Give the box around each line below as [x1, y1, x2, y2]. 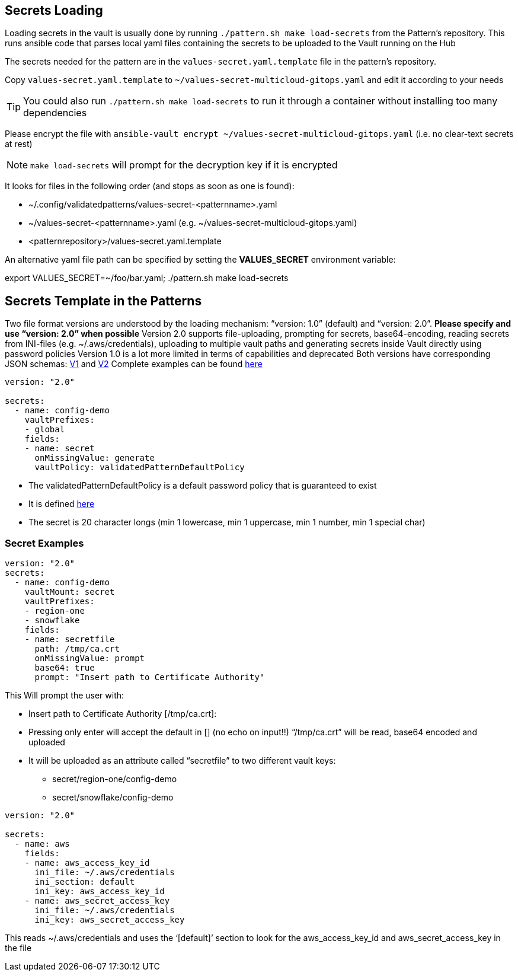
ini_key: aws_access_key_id [34, 886, 165, 897]
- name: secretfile [24, 634, 115, 645]
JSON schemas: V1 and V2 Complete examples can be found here [5, 359, 263, 369]
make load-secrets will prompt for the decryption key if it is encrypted [30, 159, 338, 171]
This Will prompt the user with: [5, 690, 124, 701]
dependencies [23, 107, 87, 119]
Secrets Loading [5, 3, 103, 18]
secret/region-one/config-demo [52, 774, 177, 784]
